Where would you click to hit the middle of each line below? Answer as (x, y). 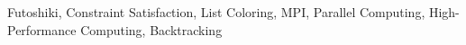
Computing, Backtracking (151, 29)
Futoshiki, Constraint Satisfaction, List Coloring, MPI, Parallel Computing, (216, 12)
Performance (42, 29)
